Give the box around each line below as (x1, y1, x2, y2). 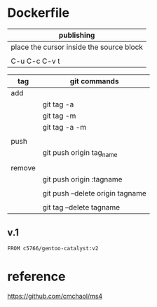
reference (7, 268, 66, 285)
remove (11, 163, 36, 173)
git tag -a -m (42, 122, 87, 132)
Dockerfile (7, 5, 70, 21)
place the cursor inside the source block (11, 42, 144, 52)
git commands (69, 76, 119, 86)
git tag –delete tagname (42, 203, 121, 212)
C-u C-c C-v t (11, 56, 60, 66)
